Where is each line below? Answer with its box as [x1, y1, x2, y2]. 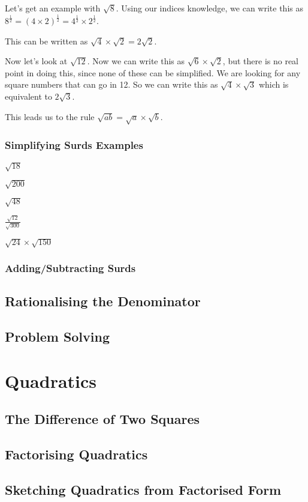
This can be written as [5, 34, 88, 47]
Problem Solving [5, 327, 110, 346]
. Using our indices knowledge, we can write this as [116, 2, 303, 14]
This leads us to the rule [5, 110, 95, 122]
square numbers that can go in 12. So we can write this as [5, 78, 218, 91]
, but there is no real [222, 55, 298, 67]
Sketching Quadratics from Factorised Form [5, 480, 282, 498]
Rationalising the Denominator [5, 292, 201, 310]
